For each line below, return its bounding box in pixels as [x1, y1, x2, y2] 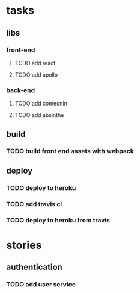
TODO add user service [6, 280, 76, 289]
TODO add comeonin [14, 100, 67, 107]
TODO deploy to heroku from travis [6, 216, 110, 224]
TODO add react [14, 59, 56, 66]
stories [6, 238, 42, 252]
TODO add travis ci [6, 200, 62, 208]
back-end [6, 86, 35, 94]
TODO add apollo [14, 71, 58, 78]
